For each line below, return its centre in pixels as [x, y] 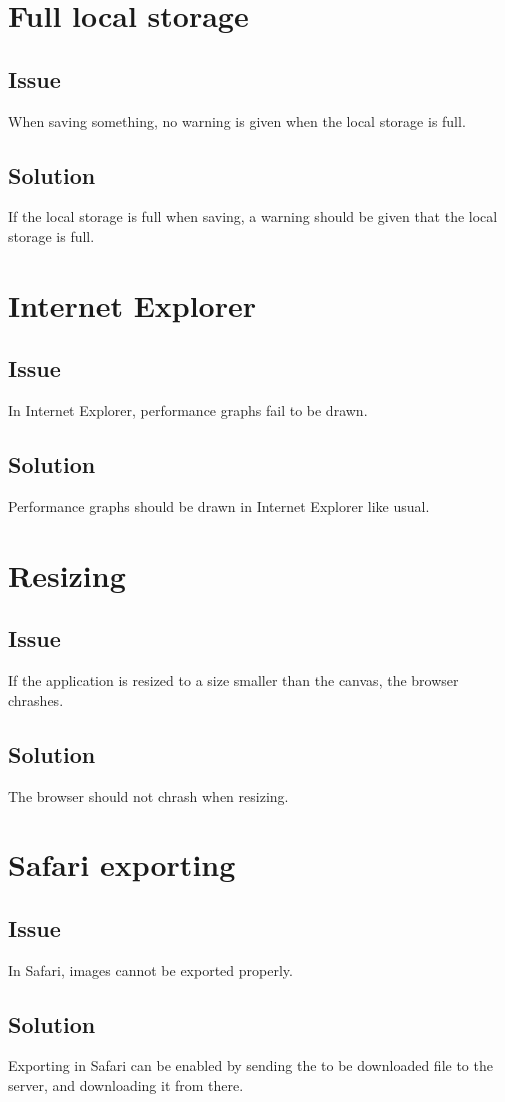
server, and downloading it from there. [126, 1085]
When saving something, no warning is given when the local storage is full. [237, 120]
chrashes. [36, 699]
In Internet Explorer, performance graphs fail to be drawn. [188, 410]
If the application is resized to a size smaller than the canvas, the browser [233, 680]
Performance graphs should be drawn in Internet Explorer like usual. [219, 505]
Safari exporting [122, 864]
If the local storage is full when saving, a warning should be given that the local [253, 216]
